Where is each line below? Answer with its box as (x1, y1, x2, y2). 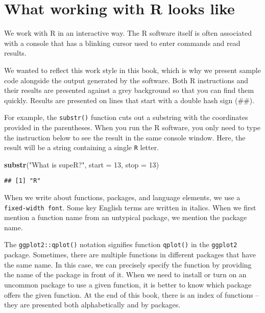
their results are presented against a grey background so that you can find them (4, 85, 254, 95)
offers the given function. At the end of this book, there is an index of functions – (4, 289, 259, 300)
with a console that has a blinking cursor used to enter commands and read (4, 37, 240, 48)
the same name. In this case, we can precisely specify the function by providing (4, 259, 252, 270)
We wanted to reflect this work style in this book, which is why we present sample (4, 64, 261, 75)
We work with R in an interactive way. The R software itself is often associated (4, 28, 252, 38)
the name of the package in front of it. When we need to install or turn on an (4, 269, 247, 280)
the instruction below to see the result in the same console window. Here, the (4, 132, 246, 142)
